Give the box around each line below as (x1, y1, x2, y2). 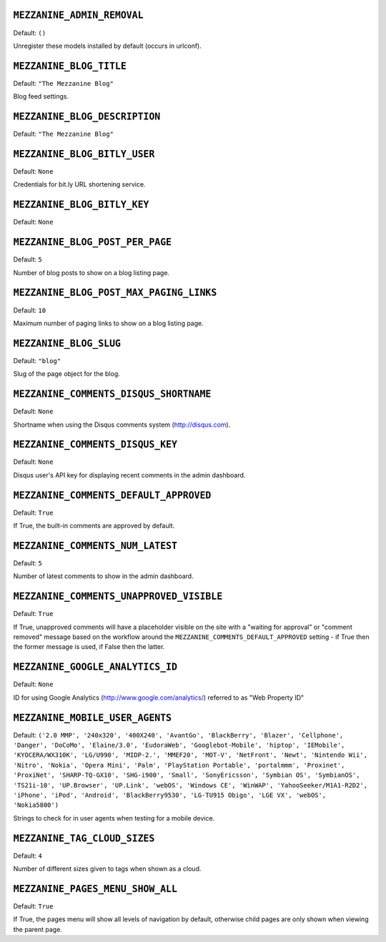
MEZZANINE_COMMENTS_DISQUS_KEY (13, 439, 178, 450)
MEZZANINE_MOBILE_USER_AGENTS (13, 712, 172, 723)
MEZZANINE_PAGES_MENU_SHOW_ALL (13, 883, 178, 895)
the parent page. (13, 925, 62, 933)
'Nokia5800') (13, 801, 59, 809)
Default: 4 (13, 851, 42, 860)
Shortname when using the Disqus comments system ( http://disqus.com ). (13, 420, 231, 429)
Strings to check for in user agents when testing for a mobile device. (13, 813, 215, 822)
